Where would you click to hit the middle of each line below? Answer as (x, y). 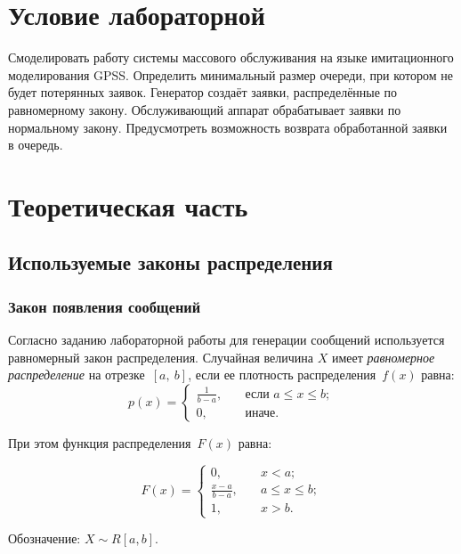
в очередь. (36, 145)
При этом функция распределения (100, 442)
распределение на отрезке (77, 375)
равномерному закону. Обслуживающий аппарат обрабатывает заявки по (205, 109)
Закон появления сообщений (105, 306)
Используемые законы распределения (170, 262)
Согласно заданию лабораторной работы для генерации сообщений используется (226, 340)
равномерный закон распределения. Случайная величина (161, 357)
